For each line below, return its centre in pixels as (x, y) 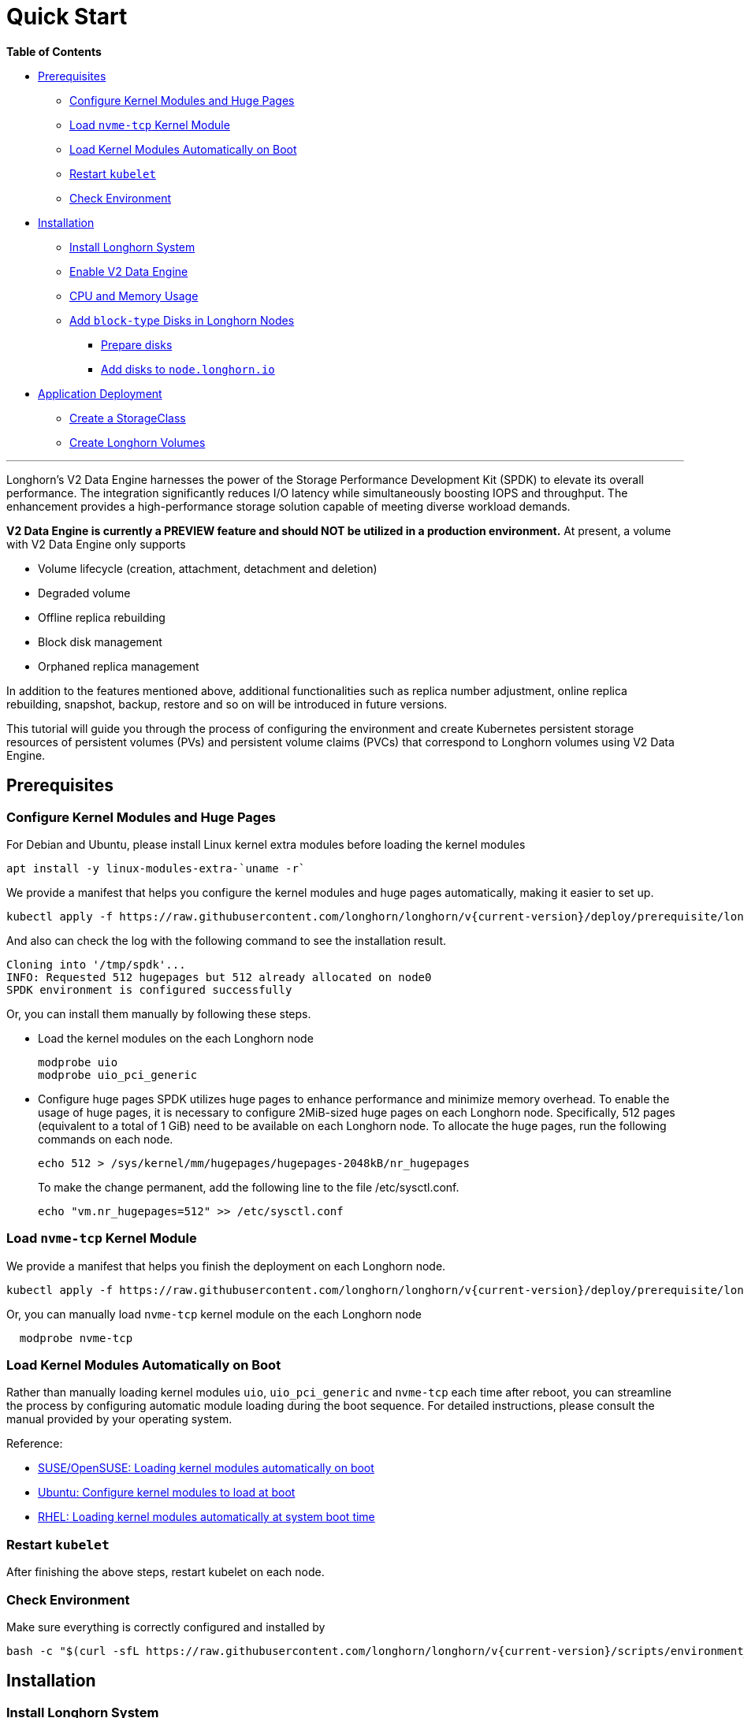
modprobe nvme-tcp (76, 1338)
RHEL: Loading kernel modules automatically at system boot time (206, 1517)
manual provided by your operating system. (119, 1419)
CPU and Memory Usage (134, 296)
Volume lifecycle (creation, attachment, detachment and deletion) (208, 568)
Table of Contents (54, 51)
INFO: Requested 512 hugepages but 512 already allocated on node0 (219, 977)
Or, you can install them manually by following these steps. (159, 1013)
